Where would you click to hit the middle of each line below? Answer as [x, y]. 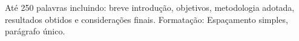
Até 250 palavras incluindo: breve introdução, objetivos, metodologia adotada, [150, 7]
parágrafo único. [35, 31]
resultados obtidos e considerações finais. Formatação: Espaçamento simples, [146, 19]
